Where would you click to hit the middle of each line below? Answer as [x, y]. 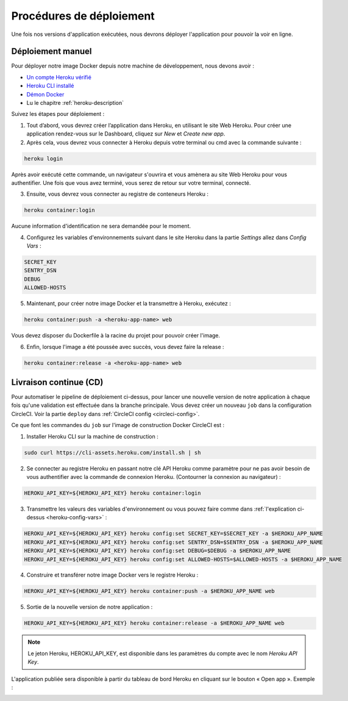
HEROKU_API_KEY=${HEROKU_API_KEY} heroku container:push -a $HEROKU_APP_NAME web [150, 591]
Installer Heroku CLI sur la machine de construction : [92, 436]
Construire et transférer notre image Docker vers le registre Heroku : [112, 575]
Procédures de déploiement [83, 16]
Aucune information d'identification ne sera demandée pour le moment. [101, 226]
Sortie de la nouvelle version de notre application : [90, 607]
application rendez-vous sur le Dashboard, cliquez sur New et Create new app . [126, 134]
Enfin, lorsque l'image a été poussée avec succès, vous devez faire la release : [126, 347]
